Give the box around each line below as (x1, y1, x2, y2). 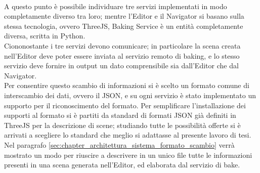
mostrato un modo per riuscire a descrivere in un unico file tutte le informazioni (4, 149, 252, 160)
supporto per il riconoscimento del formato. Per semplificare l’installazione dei (4, 100, 246, 110)
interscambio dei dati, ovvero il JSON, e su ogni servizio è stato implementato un (4, 90, 256, 100)
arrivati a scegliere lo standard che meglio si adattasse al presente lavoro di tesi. (4, 129, 251, 140)
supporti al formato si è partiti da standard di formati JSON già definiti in (4, 110, 236, 120)
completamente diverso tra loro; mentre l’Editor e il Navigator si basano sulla (4, 11, 244, 21)
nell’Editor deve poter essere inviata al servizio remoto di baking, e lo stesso (4, 50, 240, 61)
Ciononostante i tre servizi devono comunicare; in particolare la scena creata (4, 40, 241, 51)
